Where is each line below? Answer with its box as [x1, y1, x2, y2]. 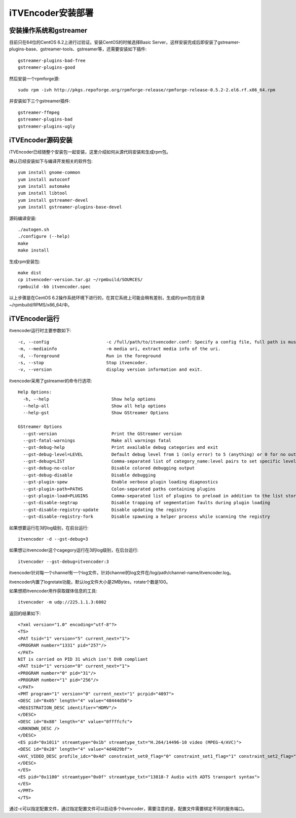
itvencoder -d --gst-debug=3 [18, 536, 88, 542]
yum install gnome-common [18, 170, 81, 175]
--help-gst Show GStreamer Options [23, 410, 169, 416]
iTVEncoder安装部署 [9, 7, 94, 18]
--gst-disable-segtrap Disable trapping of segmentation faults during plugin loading [23, 500, 270, 506]
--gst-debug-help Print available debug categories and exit [23, 445, 219, 450]
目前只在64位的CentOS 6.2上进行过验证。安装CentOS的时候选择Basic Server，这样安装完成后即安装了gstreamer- [9, 40, 241, 45]
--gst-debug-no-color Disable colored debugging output [23, 465, 195, 471]
